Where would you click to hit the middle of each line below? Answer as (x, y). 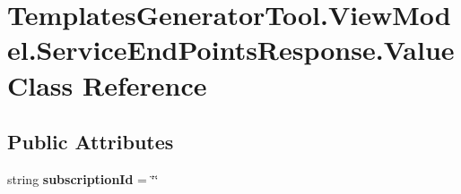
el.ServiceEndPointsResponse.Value (231, 50)
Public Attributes (91, 142)
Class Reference (107, 84)
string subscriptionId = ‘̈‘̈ (83, 178)
